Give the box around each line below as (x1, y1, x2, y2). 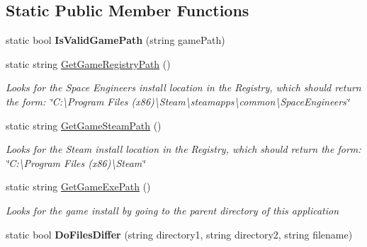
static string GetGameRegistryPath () (6, 56, 171, 71)
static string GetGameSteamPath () (6, 117, 162, 132)
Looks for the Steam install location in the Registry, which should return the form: (6, 142, 361, 156)
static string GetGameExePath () (6, 179, 151, 194)
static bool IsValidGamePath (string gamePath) (6, 33, 225, 47)
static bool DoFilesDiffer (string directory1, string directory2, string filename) (6, 226, 353, 241)
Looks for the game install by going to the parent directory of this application (6, 202, 339, 217)
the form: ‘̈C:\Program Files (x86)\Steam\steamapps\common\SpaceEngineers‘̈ (6, 93, 350, 108)
